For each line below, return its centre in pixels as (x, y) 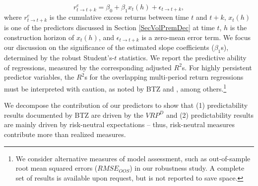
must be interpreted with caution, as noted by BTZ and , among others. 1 (115, 88)
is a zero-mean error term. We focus (196, 37)
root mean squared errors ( (57, 168)
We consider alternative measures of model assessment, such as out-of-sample (133, 158)
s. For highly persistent (217, 67)
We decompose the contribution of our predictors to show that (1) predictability (126, 105)
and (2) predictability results (210, 115)
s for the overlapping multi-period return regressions (164, 77)
